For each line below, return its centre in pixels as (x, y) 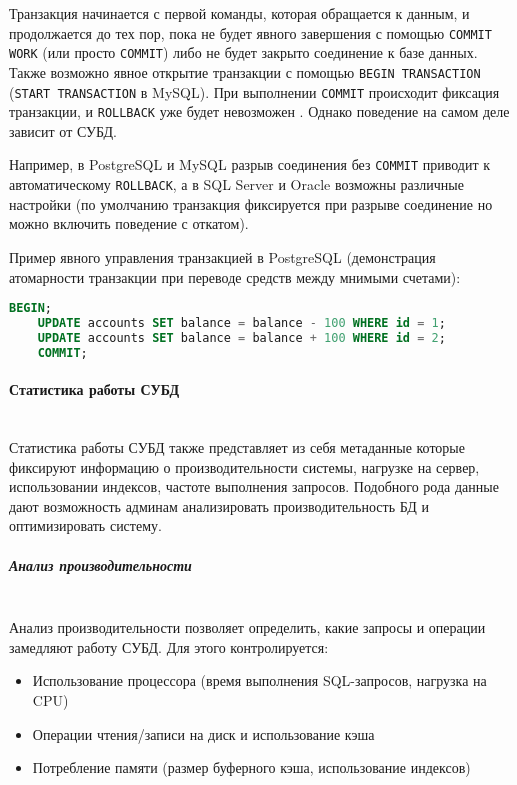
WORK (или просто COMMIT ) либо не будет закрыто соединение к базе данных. (243, 52)
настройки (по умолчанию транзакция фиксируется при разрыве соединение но (251, 203)
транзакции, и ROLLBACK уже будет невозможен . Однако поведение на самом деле (259, 111)
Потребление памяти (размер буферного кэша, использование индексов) (251, 767)
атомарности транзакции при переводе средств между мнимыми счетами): (235, 276)
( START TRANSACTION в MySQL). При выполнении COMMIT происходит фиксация (254, 91)
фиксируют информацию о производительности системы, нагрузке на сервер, (244, 466)
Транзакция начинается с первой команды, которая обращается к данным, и (239, 13)
